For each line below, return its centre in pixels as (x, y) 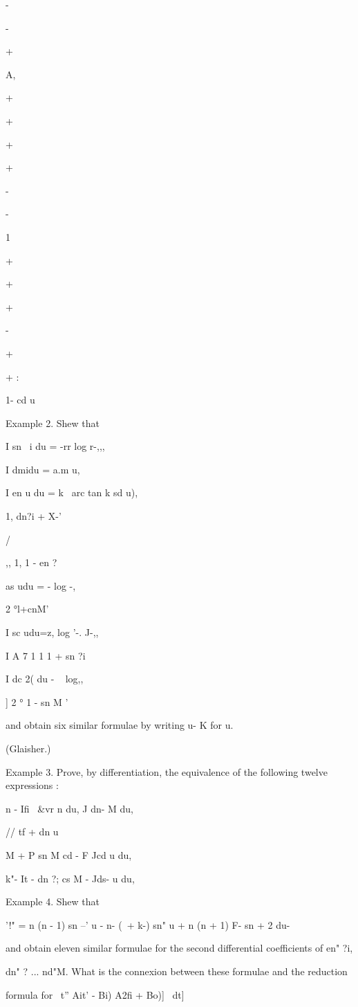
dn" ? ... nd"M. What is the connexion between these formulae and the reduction (177, 971)
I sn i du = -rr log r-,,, (55, 446)
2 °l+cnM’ (27, 609)
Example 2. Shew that (53, 423)
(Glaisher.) (28, 748)
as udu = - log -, (41, 585)
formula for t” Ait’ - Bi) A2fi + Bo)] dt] (95, 994)
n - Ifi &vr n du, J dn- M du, (69, 808)
